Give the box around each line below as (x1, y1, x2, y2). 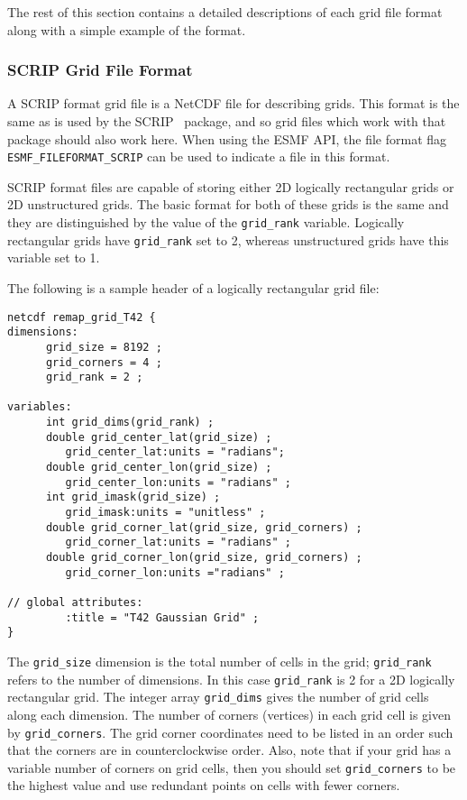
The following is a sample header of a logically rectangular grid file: (7, 278, 380, 297)
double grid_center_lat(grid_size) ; (45, 430, 272, 444)
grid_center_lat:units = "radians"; (65, 446, 285, 459)
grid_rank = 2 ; (45, 371, 143, 384)
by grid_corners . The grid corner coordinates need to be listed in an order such (7, 722, 453, 741)
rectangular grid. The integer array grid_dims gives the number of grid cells (7, 687, 429, 706)
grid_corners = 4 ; (45, 355, 162, 369)
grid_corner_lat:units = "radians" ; (65, 536, 291, 549)
